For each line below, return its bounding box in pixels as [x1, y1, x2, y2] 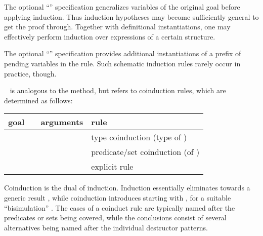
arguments [40, 116, 83, 128]
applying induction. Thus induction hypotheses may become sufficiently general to [4, 11, 259, 22]
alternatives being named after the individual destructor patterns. [4, 222, 208, 232]
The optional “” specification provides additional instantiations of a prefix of [4, 48, 241, 59]
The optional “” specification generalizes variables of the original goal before [4, 2, 240, 12]
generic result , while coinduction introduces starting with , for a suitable [4, 192, 231, 203]
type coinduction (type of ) [91, 131, 187, 143]
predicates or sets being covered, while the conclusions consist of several [4, 212, 227, 223]
